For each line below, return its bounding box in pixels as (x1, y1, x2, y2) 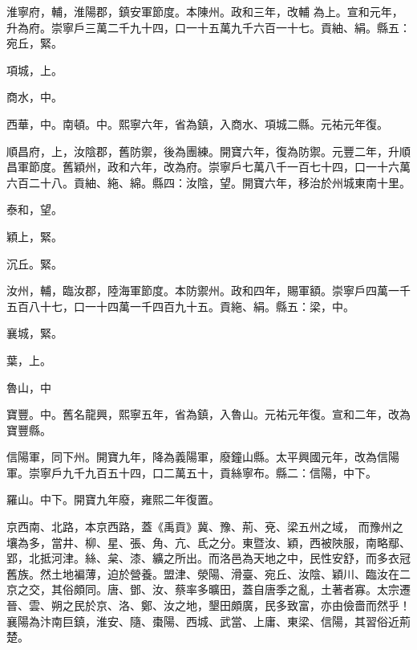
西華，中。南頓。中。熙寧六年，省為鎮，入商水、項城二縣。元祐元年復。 (6, 115, 388, 132)
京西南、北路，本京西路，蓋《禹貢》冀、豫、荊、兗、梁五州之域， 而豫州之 (6, 518, 403, 535)
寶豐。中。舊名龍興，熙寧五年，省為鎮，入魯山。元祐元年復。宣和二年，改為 (6, 406, 411, 423)
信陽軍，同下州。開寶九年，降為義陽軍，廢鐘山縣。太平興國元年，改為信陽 (6, 448, 399, 465)
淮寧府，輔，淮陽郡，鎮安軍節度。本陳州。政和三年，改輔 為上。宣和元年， (6, 3, 403, 19)
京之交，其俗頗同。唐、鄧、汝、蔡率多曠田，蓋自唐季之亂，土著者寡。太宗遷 (6, 581, 411, 598)
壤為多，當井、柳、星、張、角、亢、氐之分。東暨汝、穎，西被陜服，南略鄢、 (6, 533, 411, 550)
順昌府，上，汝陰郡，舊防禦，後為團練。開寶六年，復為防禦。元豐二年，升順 (6, 142, 411, 159)
